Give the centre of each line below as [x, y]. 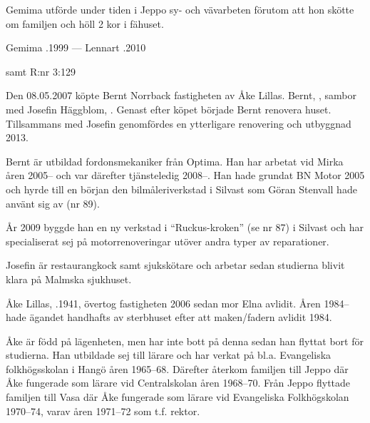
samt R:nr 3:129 [41, 71]
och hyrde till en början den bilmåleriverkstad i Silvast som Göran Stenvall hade [181, 189]
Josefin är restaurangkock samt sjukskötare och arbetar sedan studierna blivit [175, 265]
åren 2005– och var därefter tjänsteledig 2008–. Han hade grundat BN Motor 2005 [185, 175]
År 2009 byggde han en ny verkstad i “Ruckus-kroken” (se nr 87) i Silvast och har [185, 227]
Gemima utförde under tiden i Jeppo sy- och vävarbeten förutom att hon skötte [180, 9]
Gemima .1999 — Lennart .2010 [76, 47]
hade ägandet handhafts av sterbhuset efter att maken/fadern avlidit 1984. [169, 317]
